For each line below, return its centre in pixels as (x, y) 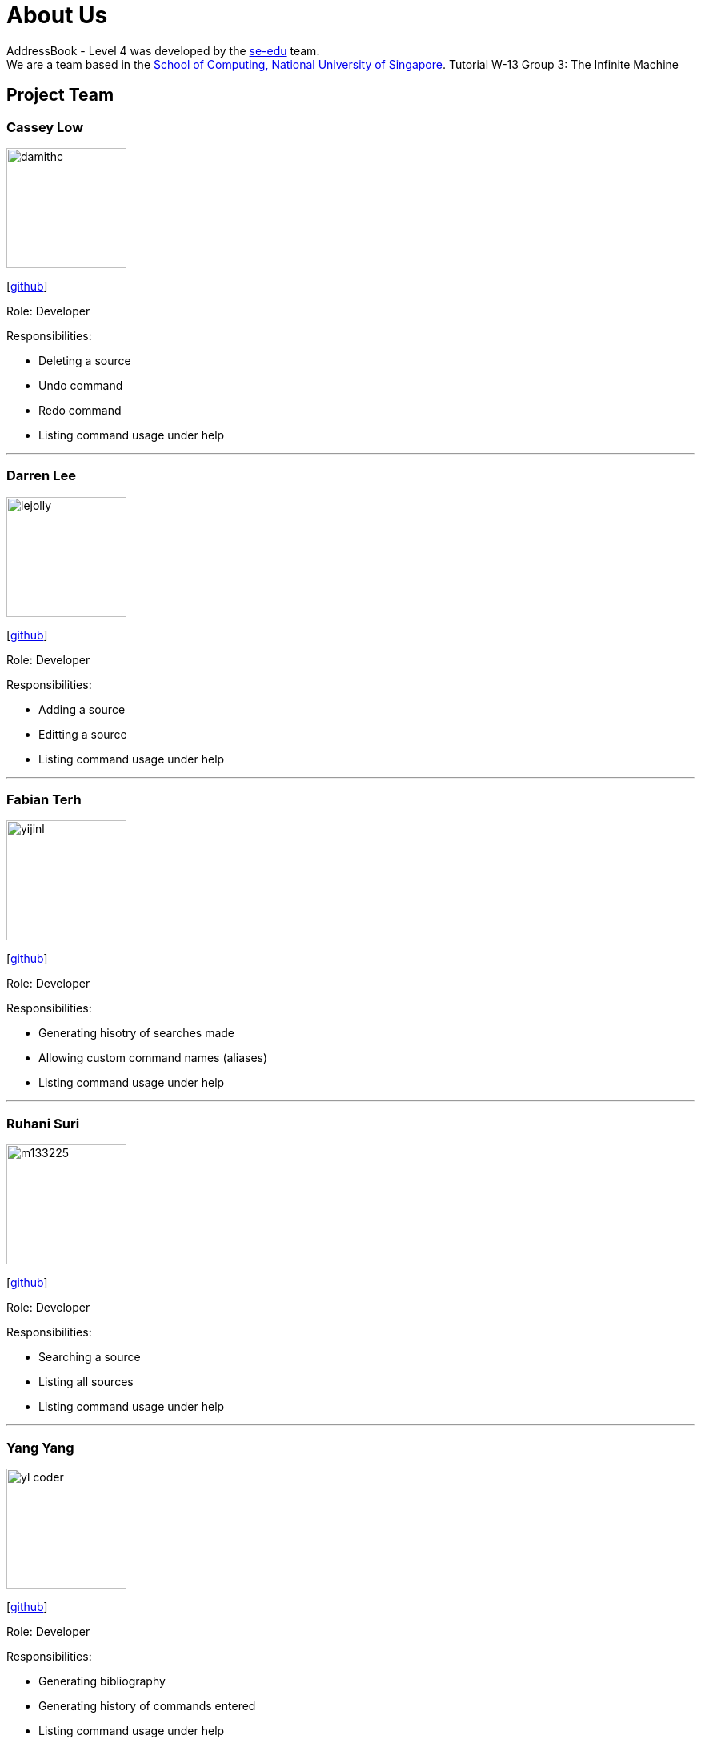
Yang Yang (40, 1447)
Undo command (81, 385)
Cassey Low (45, 127)
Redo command (80, 410)
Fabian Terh (44, 800)
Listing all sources (86, 1382)
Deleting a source (85, 360)
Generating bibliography (102, 1681)
